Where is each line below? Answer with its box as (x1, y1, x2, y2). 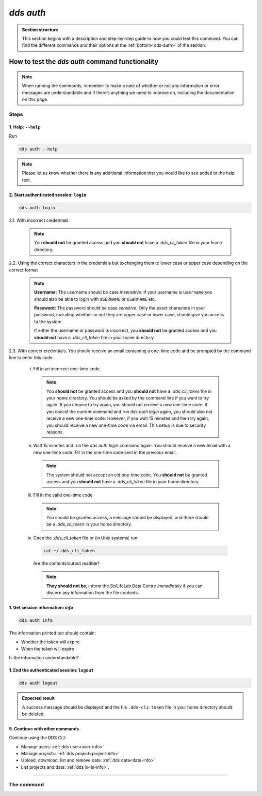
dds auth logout (19, 680, 58, 686)
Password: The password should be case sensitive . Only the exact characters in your (34, 305, 205, 311)
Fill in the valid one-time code (33, 492, 93, 498)
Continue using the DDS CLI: (9, 735, 66, 741)
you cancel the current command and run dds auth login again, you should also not (46, 409, 213, 415)
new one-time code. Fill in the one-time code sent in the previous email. (33, 449, 177, 455)
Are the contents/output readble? (33, 560, 99, 566)
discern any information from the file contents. (46, 590, 139, 596)
